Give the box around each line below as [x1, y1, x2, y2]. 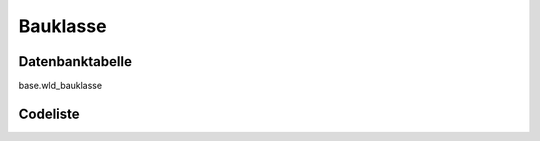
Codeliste [18, 105, 80, 122]
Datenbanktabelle [18, 53, 132, 70]
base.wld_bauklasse [18, 80, 103, 92]
